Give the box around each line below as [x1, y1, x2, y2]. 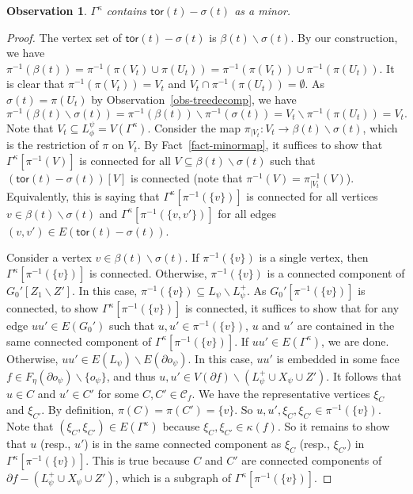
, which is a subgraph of [115, 469, 232, 486]
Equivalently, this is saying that [6, 187, 160, 204]
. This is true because [85, 452, 190, 469]
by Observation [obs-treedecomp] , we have [91, 90, 297, 107]
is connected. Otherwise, [89, 265, 207, 281]
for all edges [218, 205, 276, 221]
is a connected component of [267, 265, 405, 281]
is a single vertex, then [259, 249, 369, 266]
